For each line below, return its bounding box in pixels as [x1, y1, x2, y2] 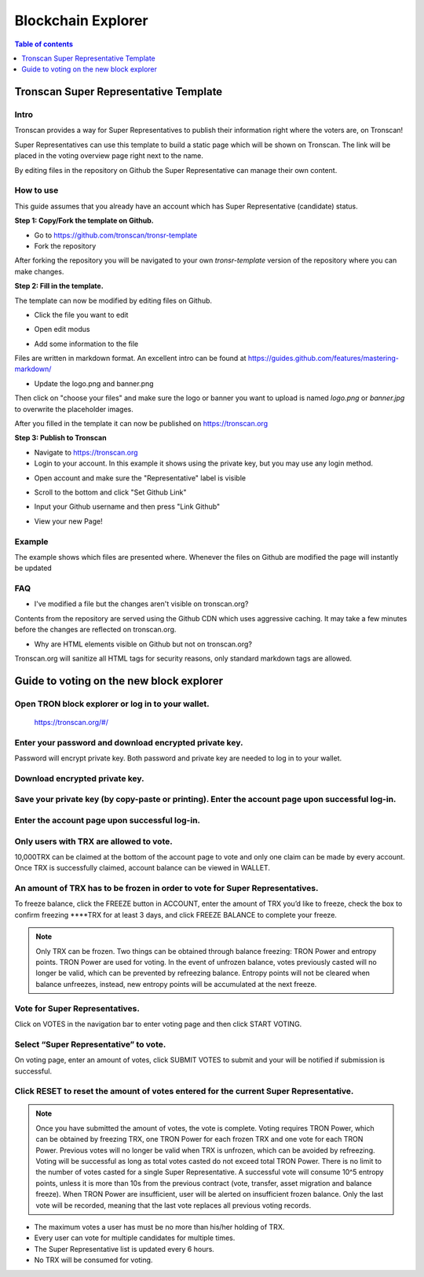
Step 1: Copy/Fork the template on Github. [14, 216, 155, 226]
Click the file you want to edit [34, 310, 129, 319]
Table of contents [14, 39, 74, 49]
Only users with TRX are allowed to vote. [14, 836, 173, 847]
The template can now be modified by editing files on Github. [14, 296, 212, 305]
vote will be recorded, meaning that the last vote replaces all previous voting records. [35, 1200, 312, 1210]
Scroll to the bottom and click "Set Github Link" [34, 488, 187, 497]
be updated [14, 563, 53, 573]
